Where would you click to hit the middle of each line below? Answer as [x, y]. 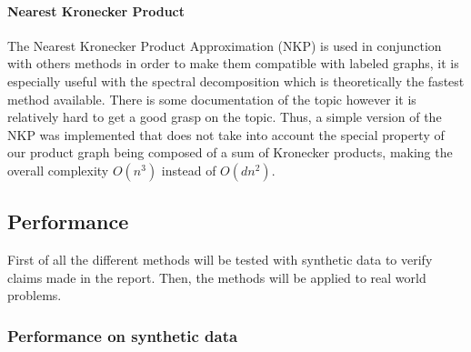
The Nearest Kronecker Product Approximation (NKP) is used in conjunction [225, 45]
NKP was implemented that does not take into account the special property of [226, 134]
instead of [189, 170]
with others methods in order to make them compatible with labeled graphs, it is [233, 63]
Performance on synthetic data [123, 335]
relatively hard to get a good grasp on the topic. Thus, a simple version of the [225, 117]
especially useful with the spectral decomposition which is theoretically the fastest [236, 80]
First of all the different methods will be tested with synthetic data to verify [220, 260]
